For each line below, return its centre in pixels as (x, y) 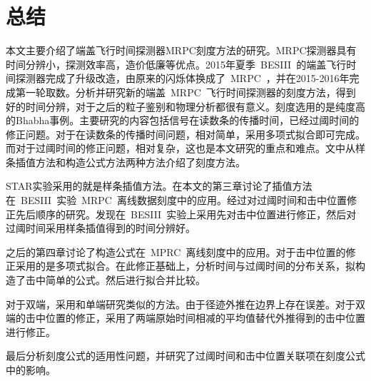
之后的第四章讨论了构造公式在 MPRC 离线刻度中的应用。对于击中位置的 (176, 252)
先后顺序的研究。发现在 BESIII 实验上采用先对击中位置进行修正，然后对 (186, 214)
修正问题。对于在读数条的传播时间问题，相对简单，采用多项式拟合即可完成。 (185, 134)
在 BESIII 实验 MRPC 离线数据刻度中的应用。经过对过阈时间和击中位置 (176, 200)
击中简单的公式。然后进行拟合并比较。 (115, 280)
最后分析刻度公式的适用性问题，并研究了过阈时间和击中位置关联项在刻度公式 (185, 356)
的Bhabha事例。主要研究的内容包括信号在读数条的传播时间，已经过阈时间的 (183, 120)
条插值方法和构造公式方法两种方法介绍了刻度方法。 (126, 162)
